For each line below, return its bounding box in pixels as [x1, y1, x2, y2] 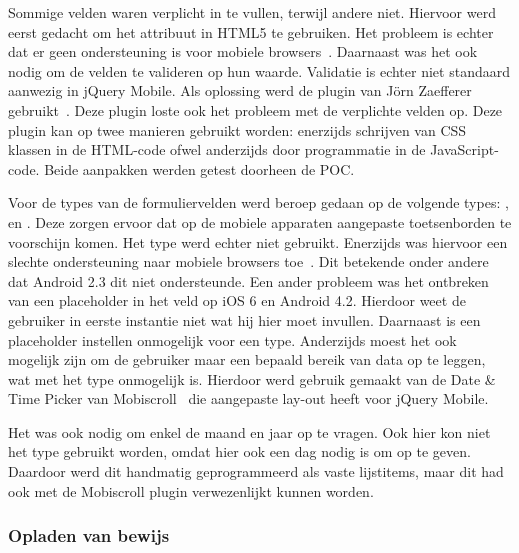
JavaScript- [430, 139, 499, 160]
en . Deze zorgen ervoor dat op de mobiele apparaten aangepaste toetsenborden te [8, 211, 512, 232]
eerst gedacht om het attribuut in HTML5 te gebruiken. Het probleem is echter [8, 21, 494, 42]
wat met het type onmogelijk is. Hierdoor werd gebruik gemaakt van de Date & [8, 368, 496, 389]
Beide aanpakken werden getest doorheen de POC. [44, 158, 355, 179]
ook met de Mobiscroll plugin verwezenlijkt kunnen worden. [8, 480, 374, 501]
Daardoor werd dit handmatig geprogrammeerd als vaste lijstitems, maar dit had [8, 461, 504, 482]
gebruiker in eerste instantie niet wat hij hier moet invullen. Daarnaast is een [8, 309, 481, 330]
